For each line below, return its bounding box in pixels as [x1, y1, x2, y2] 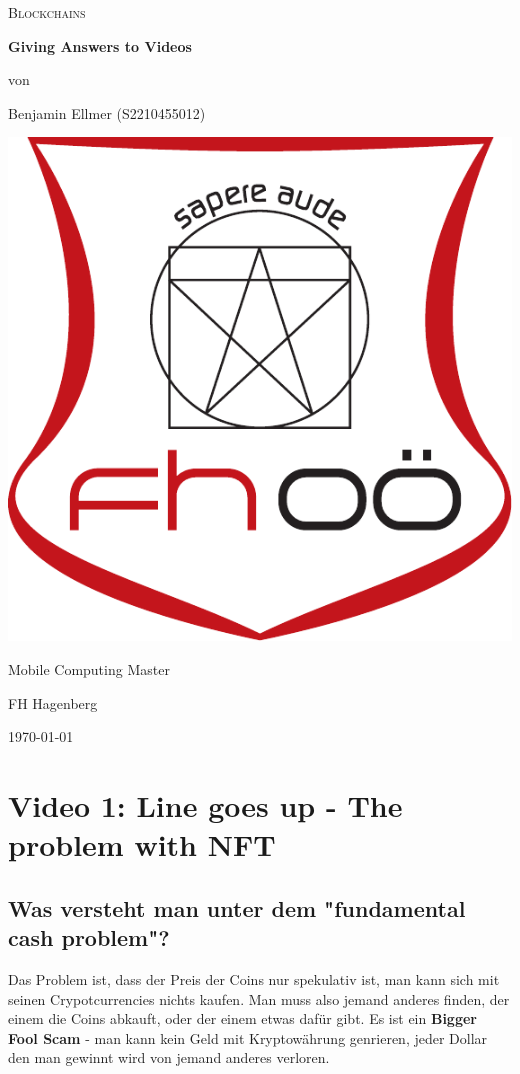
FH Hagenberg [8, 692, 98, 713]
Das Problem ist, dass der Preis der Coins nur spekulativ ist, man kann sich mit [8, 968, 500, 989]
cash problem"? [8, 922, 170, 953]
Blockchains [8, 2, 86, 22]
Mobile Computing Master [8, 658, 170, 679]
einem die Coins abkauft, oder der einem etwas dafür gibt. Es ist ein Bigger [8, 1008, 477, 1029]
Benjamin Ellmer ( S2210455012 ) [8, 102, 206, 123]
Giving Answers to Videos [8, 35, 192, 56]
